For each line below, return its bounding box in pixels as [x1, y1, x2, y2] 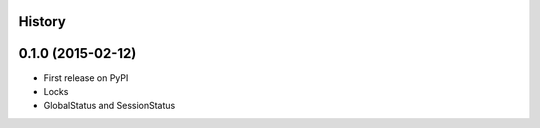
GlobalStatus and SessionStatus [43, 100, 176, 112]
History [18, 13, 67, 30]
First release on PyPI [43, 71, 129, 84]
